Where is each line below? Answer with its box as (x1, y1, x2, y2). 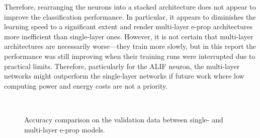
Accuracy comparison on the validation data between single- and (24, 114, 223, 124)
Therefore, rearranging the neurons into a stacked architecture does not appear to (4, 2, 256, 12)
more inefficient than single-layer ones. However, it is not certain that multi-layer (4, 31, 253, 41)
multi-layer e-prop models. (24, 124, 105, 134)
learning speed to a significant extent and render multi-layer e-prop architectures (4, 21, 253, 32)
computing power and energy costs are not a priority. (4, 80, 168, 91)
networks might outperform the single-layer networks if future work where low (4, 71, 244, 81)
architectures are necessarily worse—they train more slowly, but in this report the (4, 41, 256, 51)
